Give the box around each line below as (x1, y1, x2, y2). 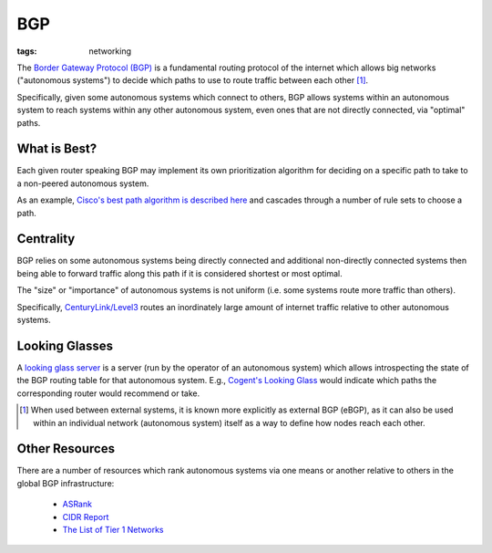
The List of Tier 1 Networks (62, 524, 164, 535)
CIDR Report (62, 511, 109, 522)
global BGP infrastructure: (16, 477, 115, 488)
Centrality (16, 231, 76, 246)
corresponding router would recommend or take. (16, 388, 200, 399)
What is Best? (16, 141, 97, 157)
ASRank (62, 498, 93, 510)
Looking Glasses (16, 338, 114, 353)
